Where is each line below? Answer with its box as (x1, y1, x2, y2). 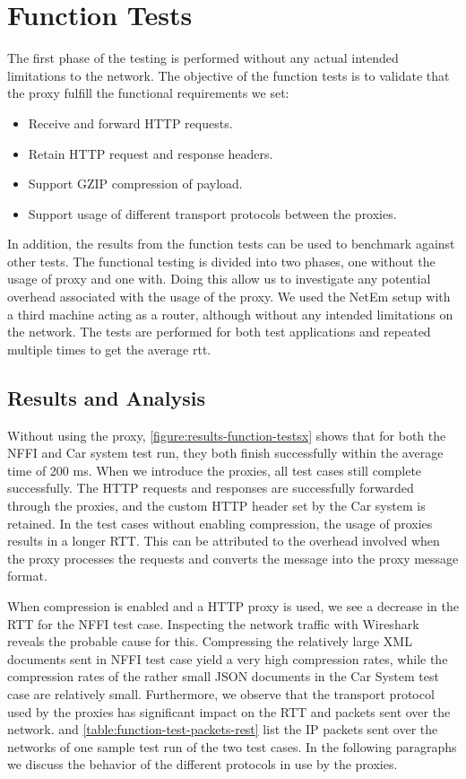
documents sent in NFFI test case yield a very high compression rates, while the (7, 649, 448, 668)
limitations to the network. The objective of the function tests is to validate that (7, 66, 450, 84)
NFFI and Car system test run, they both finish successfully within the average (7, 443, 444, 462)
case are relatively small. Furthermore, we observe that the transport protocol (7, 684, 435, 703)
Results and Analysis (7, 383, 206, 411)
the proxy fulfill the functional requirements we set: (7, 83, 289, 102)
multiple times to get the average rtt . (7, 339, 211, 358)
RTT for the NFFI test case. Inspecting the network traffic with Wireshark (7, 614, 419, 633)
